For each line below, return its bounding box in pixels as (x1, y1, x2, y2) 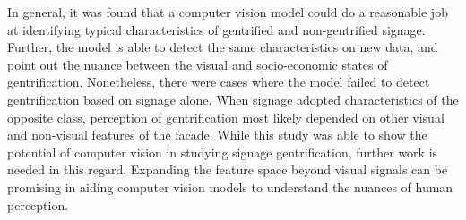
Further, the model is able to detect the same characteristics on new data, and (7, 38, 438, 56)
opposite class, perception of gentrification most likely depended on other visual (7, 107, 444, 126)
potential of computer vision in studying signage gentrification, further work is (7, 142, 438, 161)
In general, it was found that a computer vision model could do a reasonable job (7, 3, 448, 21)
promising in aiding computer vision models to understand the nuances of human (7, 177, 453, 196)
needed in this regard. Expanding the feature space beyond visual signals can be (7, 160, 448, 179)
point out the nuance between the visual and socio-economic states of (7, 55, 388, 73)
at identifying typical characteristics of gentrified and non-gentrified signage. (7, 20, 426, 38)
